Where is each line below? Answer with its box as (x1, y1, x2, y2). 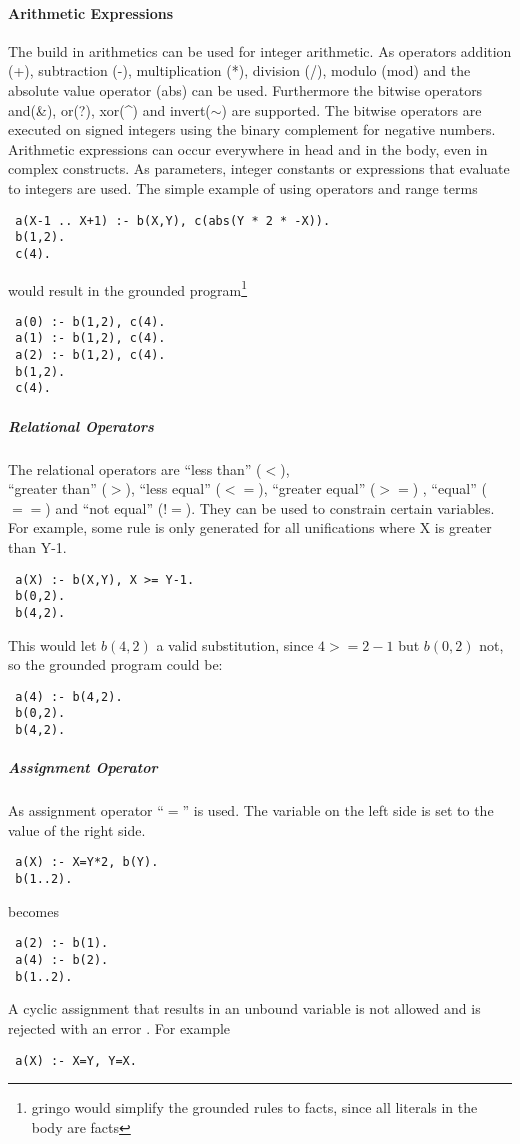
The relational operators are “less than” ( (8, 458, 262, 479)
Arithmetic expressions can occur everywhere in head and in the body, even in (8, 138, 488, 159)
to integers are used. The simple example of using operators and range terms (8, 177, 478, 198)
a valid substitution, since (156, 634, 314, 655)
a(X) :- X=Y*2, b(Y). (15, 855, 159, 870)
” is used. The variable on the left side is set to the (182, 800, 494, 821)
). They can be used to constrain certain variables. (185, 497, 495, 518)
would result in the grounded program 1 (8, 276, 248, 300)
